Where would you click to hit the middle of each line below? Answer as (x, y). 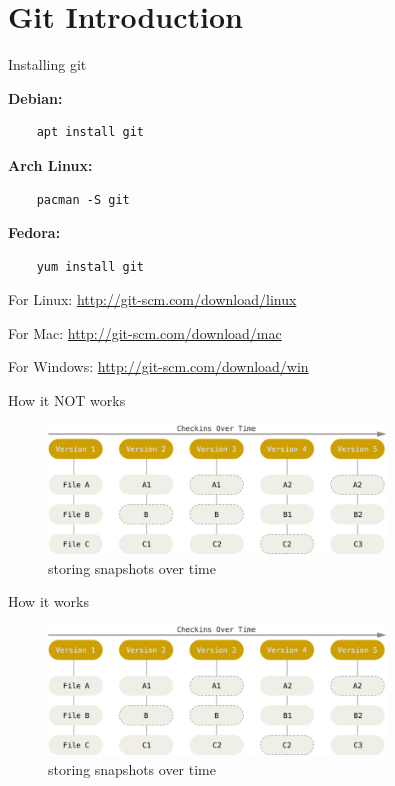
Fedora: (34, 232)
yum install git (90, 266)
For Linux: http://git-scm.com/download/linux (152, 299)
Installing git (47, 64)
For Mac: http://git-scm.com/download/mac (145, 332)
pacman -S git (83, 199)
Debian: (35, 97)
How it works (48, 601)
